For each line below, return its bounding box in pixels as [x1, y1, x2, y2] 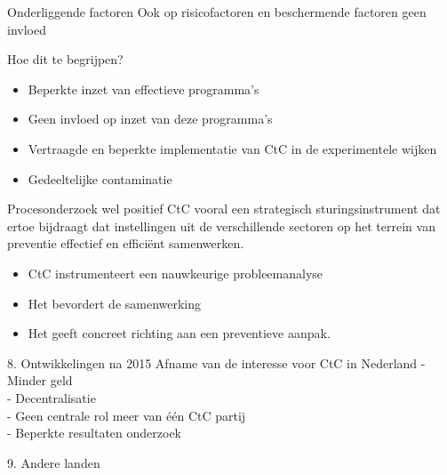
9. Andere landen [7, 453, 100, 471]
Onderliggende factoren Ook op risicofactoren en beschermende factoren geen [7, 3, 427, 20]
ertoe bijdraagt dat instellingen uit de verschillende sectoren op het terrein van [7, 216, 435, 235]
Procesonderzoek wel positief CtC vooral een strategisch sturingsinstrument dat [7, 199, 441, 218]
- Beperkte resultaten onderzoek [7, 423, 181, 442]
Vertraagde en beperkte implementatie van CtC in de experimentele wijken [28, 139, 437, 157]
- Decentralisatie [7, 388, 96, 407]
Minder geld [7, 371, 73, 390]
